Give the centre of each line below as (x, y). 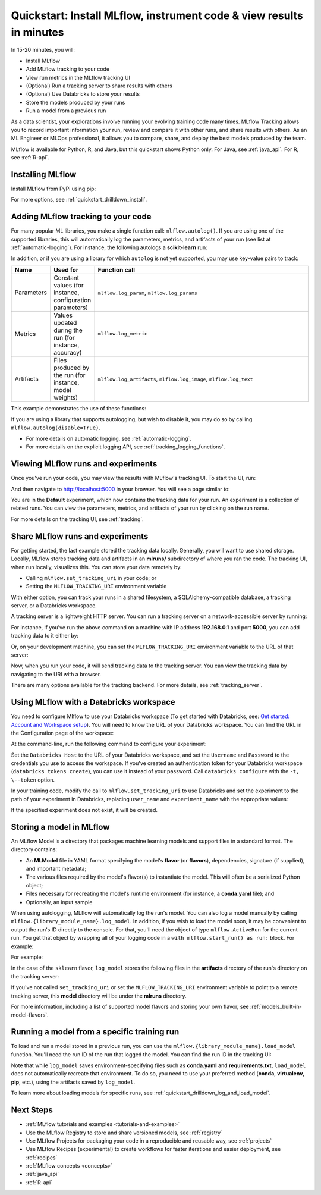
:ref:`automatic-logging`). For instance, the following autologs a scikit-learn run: (109, 247)
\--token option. (33, 780)
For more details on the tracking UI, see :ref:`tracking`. (77, 519)
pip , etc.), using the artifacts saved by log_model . (73, 1082)
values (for (69, 285)
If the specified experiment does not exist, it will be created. (84, 810)
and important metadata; (56, 869)
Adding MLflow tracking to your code (81, 217)
